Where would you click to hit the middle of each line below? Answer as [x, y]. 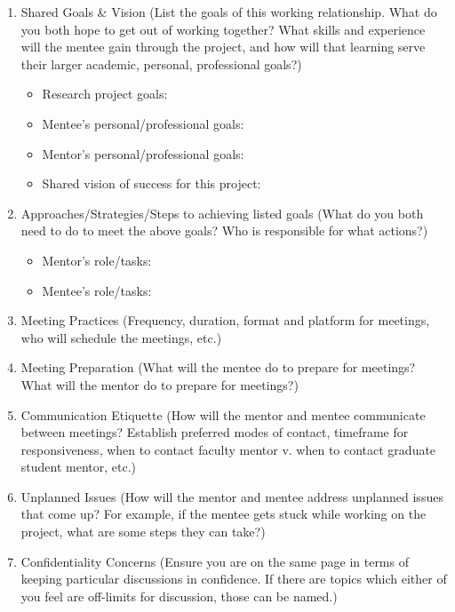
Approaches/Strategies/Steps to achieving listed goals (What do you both [222, 213]
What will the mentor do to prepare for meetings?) [160, 384]
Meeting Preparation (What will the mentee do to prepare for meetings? [218, 367]
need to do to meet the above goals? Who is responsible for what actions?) [224, 230]
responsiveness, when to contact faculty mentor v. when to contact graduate [228, 449]
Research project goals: [105, 94]
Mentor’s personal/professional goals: [143, 153]
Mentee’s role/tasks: [97, 290]
